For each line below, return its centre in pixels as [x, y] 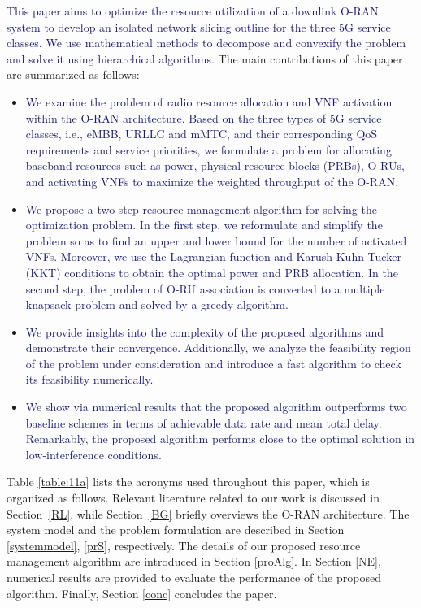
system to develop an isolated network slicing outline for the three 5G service [199, 26]
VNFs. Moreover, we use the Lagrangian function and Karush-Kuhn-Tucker [213, 256]
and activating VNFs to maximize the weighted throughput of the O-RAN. [212, 181]
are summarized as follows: [73, 74]
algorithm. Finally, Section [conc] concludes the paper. [142, 593]
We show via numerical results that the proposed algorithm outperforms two [216, 407]
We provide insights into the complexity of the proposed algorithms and [205, 331]
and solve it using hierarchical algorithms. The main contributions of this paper [205, 58]
